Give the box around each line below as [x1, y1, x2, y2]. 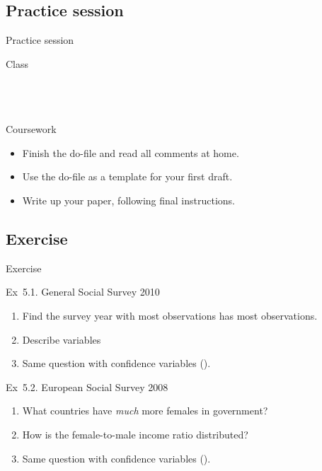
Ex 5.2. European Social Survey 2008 [6, 379, 168, 394]
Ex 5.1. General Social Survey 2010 [6, 284, 160, 299]
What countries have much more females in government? [22, 403, 268, 418]
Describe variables [22, 332, 101, 347]
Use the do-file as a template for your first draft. [22, 169, 233, 184]
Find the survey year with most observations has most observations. [22, 308, 318, 322]
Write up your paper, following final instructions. [22, 192, 236, 207]
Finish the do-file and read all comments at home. [22, 145, 239, 160]
